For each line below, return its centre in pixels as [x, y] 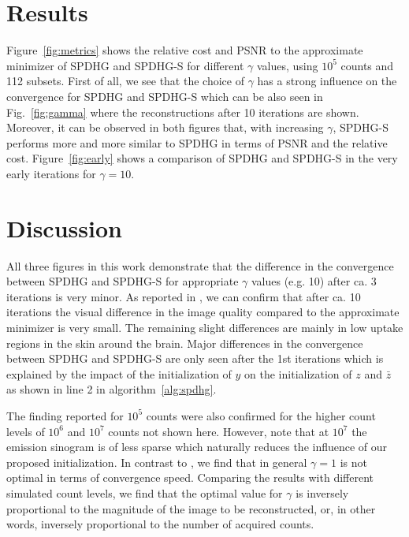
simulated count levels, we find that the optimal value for [145, 492]
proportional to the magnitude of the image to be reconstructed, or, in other [191, 508]
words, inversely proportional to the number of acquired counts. [160, 524]
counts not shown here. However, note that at [219, 431]
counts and [367, 65]
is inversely [322, 492]
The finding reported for [65, 415]
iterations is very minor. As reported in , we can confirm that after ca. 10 [184, 296]
